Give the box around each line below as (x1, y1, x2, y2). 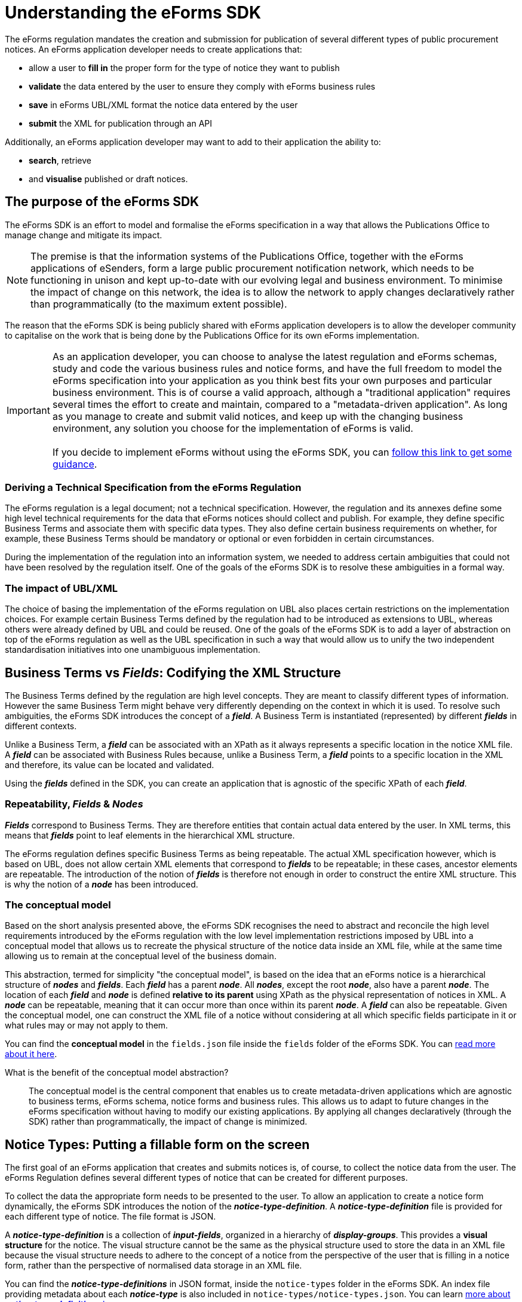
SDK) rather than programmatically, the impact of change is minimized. (29, 1116, 308, 1127)
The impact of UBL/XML (5, 582, 118, 594)
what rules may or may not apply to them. (5, 1020, 168, 1031)
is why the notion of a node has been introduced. (5, 879, 198, 889)
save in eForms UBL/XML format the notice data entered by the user (29, 99, 298, 110)
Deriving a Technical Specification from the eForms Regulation (5, 481, 302, 493)
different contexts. (5, 720, 77, 731)
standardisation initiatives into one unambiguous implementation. (5, 644, 260, 655)
